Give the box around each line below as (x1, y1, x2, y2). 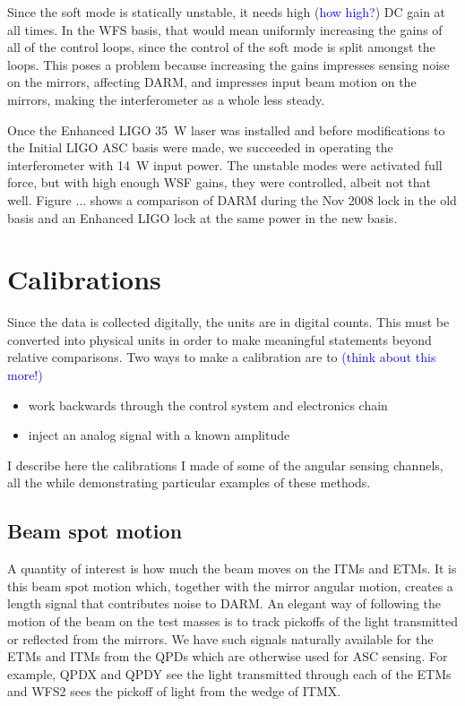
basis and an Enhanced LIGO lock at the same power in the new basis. (7, 208, 398, 227)
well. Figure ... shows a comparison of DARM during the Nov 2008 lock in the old (7, 190, 457, 209)
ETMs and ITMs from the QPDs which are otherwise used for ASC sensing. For (7, 647, 448, 666)
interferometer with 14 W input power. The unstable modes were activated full (7, 155, 443, 174)
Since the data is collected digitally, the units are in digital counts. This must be (7, 313, 450, 331)
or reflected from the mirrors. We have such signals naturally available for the (7, 629, 434, 648)
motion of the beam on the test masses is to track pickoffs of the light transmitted (7, 611, 458, 630)
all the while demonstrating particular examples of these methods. (7, 473, 371, 492)
